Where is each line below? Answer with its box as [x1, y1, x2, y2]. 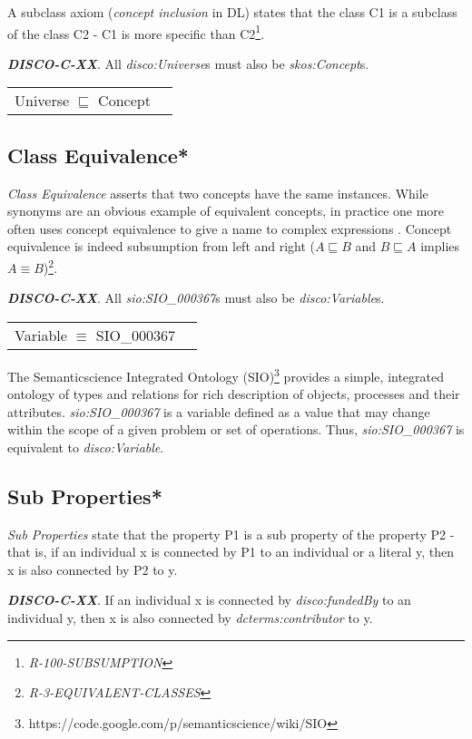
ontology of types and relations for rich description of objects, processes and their [7, 384, 460, 404]
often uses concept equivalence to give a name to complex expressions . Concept [7, 219, 452, 238]
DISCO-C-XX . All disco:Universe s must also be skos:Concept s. [7, 53, 369, 73]
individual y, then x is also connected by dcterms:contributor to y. [7, 608, 373, 627]
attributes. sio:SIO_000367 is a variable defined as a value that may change [7, 402, 430, 421]
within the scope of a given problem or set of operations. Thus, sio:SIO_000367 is [7, 420, 465, 439]
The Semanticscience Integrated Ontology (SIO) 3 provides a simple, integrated [7, 364, 445, 385]
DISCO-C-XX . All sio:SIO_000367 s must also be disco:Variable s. [7, 288, 385, 307]
